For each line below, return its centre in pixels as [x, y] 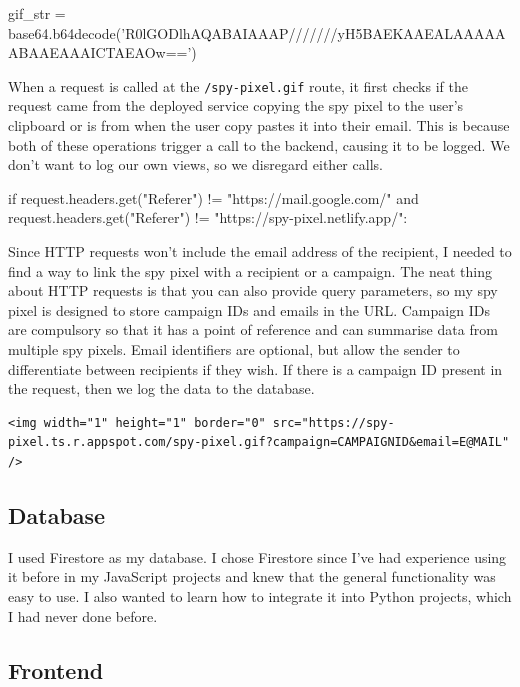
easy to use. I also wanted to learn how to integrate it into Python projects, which [260, 595]
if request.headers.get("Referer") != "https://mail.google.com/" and [213, 197]
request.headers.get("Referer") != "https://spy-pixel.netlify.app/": [208, 217]
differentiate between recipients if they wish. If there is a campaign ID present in [255, 368]
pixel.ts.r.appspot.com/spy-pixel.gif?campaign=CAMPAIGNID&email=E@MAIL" [259, 442]
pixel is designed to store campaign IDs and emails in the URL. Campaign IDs [249, 309]
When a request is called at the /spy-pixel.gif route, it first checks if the [238, 85]
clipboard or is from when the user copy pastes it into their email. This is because [259, 125]
